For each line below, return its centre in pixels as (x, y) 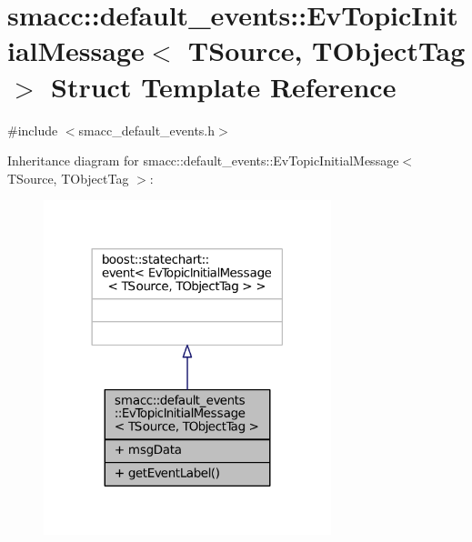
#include (33, 130)
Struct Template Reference (224, 86)
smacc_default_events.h (147, 130)
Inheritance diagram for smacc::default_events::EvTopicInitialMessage (203, 161)
